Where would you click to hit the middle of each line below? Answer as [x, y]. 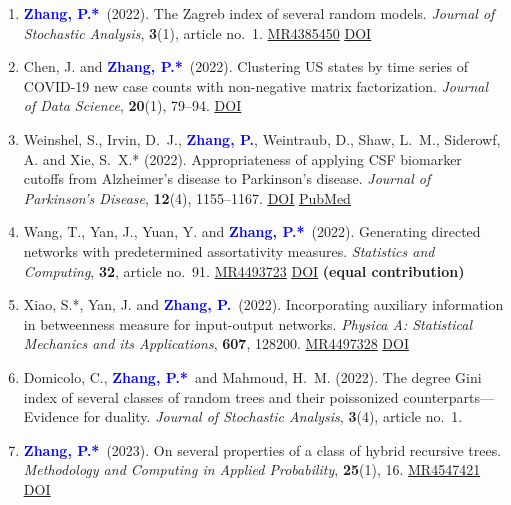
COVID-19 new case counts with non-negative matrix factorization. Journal [256, 85]
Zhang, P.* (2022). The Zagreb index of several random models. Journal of [259, 13]
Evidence [51, 416]
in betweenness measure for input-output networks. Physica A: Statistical [248, 323]
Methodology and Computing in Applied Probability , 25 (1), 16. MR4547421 [252, 469]
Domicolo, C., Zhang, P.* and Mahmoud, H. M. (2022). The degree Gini [252, 376]
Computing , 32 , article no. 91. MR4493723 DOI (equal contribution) [244, 270]
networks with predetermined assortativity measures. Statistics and [229, 250]
